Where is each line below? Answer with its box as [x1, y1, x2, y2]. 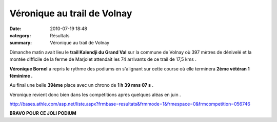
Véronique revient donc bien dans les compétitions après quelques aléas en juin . [9, 91, 182, 97]
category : [9, 32, 31, 38]
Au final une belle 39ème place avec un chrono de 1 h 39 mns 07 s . [9, 82, 154, 88]
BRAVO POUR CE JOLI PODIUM [9, 110, 76, 116]
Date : [9, 26, 22, 32]
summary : [9, 40, 32, 46]
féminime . [9, 72, 33, 79]
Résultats [50, 32, 70, 38]
